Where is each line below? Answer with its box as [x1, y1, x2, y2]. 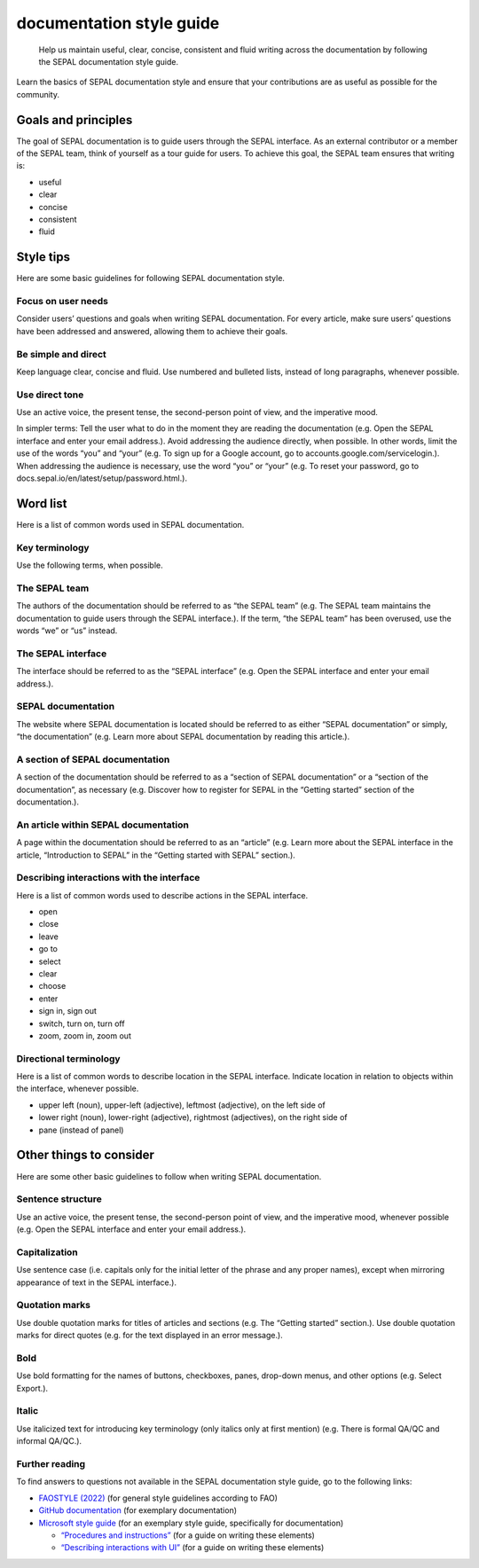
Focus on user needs [16, 295, 108, 308]
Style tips [16, 249, 71, 265]
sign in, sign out [38, 1006, 98, 1016]
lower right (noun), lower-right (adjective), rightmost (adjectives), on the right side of [38, 1112, 348, 1123]
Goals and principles [16, 112, 133, 128]
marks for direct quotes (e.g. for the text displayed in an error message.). [16, 1330, 283, 1341]
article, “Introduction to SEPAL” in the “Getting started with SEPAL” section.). [16, 850, 296, 860]
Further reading [16, 1457, 86, 1470]
